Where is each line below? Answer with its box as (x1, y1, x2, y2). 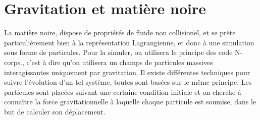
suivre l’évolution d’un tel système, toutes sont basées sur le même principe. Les (4, 77, 252, 87)
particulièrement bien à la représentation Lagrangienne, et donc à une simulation (4, 37, 254, 47)
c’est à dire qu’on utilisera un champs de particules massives (26, 56, 213, 67)
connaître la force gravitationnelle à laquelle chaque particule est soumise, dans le (4, 96, 256, 107)
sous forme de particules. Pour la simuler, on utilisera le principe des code (4, 47, 233, 57)
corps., (4, 56, 24, 67)
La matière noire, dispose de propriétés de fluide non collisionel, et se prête (4, 27, 236, 38)
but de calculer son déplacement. (4, 106, 106, 116)
